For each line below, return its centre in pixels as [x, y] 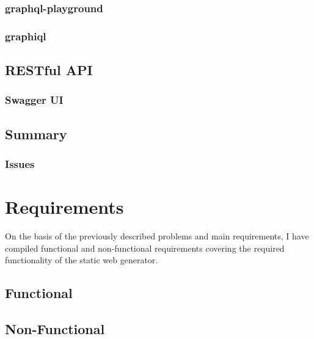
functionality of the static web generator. [82, 260]
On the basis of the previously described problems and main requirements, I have [157, 236]
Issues [20, 164]
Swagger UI [34, 100]
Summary [36, 133]
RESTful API [49, 70]
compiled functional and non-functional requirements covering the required [145, 248]
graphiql [26, 36]
